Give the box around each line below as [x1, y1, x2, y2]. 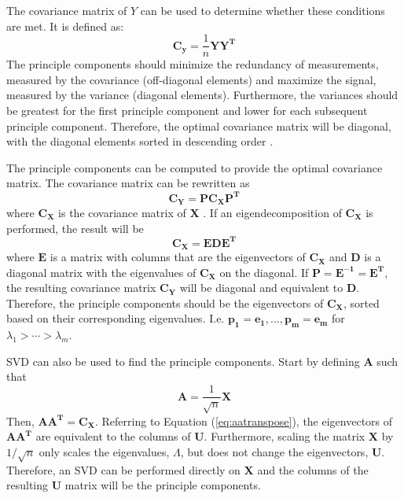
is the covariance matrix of [58, 204, 186, 220]
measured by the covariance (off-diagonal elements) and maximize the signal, [6, 71, 376, 87]
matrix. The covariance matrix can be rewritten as [6, 175, 250, 191]
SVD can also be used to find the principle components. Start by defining [6, 352, 360, 369]
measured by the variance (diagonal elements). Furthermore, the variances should [6, 87, 398, 103]
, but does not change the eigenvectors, [180, 444, 369, 460]
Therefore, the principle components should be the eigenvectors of [6, 294, 324, 311]
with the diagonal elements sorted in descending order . [6, 133, 274, 149]
